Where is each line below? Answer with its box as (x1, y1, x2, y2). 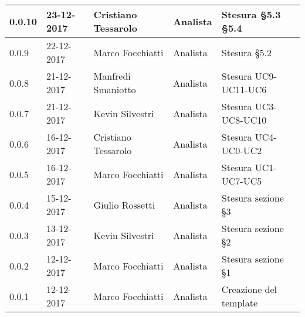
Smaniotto (93, 83, 136, 96)
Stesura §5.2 (221, 45, 272, 59)
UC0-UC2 (221, 144, 262, 157)
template (221, 296, 258, 309)
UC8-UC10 (221, 113, 267, 127)
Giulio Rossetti (93, 197, 155, 212)
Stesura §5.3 (221, 8, 281, 21)
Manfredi (93, 69, 131, 83)
